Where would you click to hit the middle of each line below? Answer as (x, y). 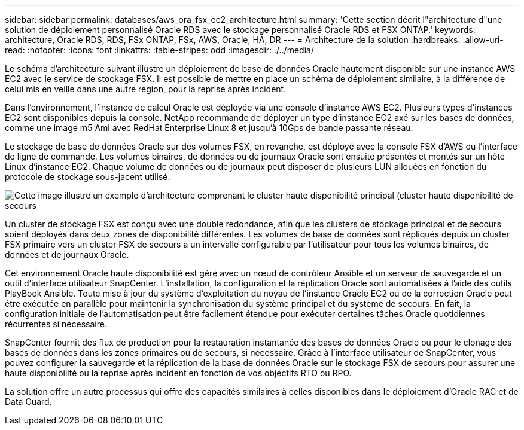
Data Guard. (28, 402)
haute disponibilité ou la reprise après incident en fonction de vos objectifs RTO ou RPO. (178, 373)
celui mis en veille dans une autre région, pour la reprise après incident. (146, 89)
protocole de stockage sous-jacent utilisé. (88, 177)
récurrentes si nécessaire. (56, 324)
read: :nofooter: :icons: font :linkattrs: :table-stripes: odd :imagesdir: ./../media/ (159, 50)
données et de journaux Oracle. (67, 254)
